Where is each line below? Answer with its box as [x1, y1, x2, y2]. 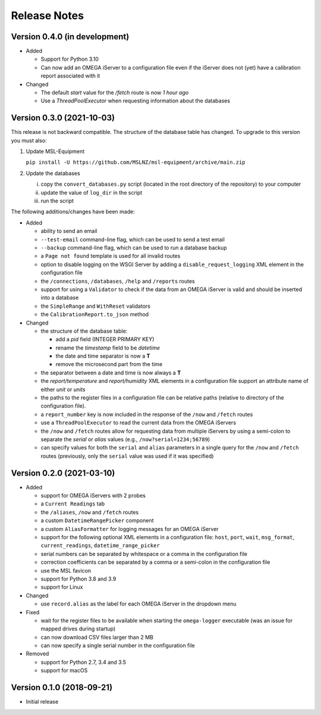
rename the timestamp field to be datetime [55, 344, 160, 351]
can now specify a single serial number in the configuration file [40, 642, 196, 649]
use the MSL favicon [40, 567, 92, 574]
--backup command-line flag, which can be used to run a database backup [40, 244, 227, 251]
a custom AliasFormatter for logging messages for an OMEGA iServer [40, 525, 219, 532]
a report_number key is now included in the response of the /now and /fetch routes [40, 411, 253, 418]
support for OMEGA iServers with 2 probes [40, 492, 146, 499]
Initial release [26, 698, 59, 705]
